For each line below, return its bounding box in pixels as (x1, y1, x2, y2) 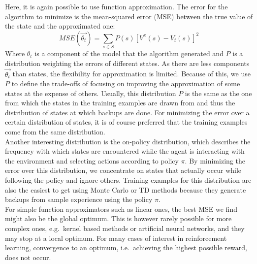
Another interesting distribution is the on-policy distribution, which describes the (5, 136, 251, 146)
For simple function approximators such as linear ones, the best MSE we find (5, 203, 237, 214)
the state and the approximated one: (5, 21, 115, 31)
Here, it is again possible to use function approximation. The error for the (5, 1, 228, 11)
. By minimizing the (185, 155, 245, 165)
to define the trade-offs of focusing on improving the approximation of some (11, 78, 240, 89)
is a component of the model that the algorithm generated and (34, 48, 224, 59)
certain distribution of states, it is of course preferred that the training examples (5, 117, 248, 127)
